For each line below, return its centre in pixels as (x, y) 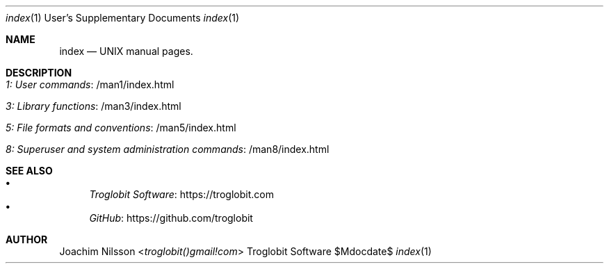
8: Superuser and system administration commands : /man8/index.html (168, 149)
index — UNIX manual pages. (126, 51)
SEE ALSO (29, 171)
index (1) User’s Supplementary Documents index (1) (123, 18)
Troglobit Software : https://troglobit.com (181, 194)
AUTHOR (27, 239)
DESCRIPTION (39, 73)
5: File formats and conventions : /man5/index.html (121, 128)
